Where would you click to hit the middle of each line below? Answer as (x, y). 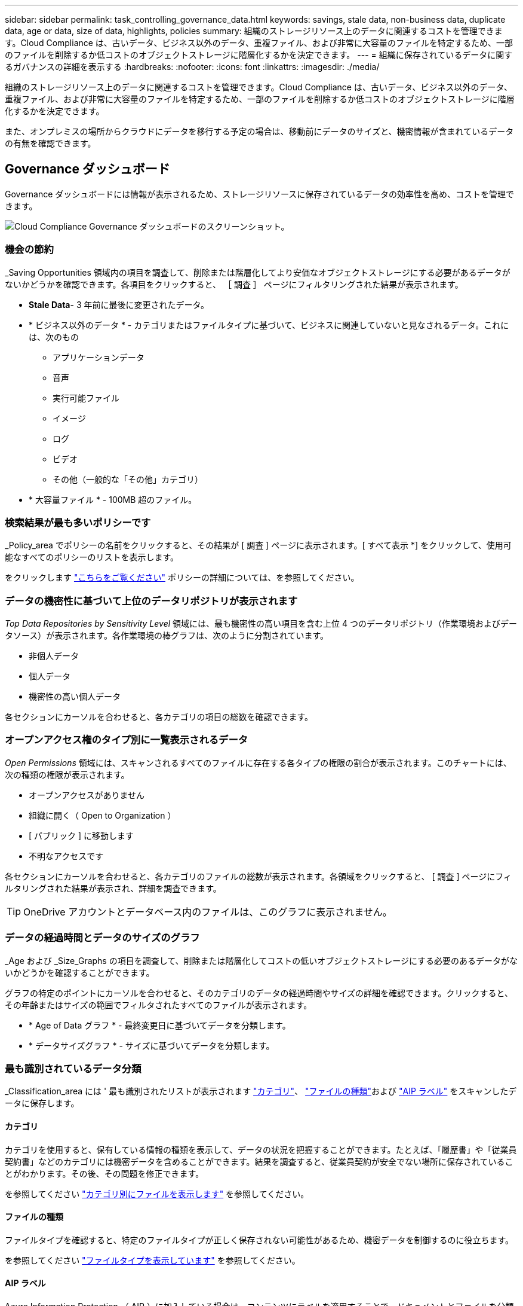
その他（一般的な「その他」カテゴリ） (128, 479)
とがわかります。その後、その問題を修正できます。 (104, 1173)
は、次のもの (54, 337)
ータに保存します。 (42, 1103)
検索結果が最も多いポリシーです (78, 522)
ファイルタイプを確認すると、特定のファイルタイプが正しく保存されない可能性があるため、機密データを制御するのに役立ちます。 (259, 1240)
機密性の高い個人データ (75, 697)
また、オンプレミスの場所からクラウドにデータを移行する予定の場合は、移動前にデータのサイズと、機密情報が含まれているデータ (259, 131)
